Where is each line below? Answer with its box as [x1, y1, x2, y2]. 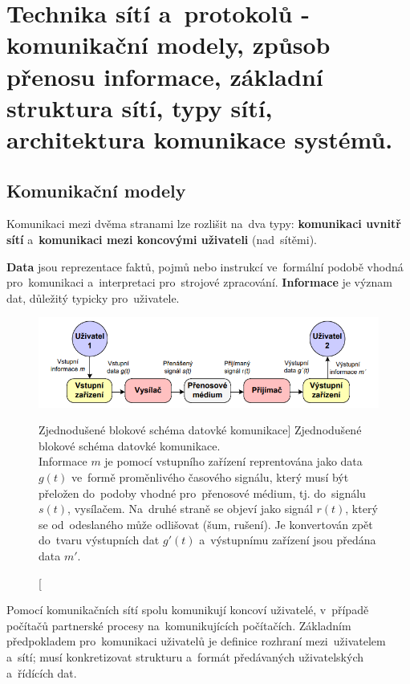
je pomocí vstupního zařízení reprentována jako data [104, 453, 363, 470]
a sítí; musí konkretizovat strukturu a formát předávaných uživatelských [6, 649, 364, 666]
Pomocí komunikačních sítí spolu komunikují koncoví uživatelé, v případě [6, 601, 369, 618]
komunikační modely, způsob [6, 28, 331, 61]
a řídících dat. [6, 664, 77, 681]
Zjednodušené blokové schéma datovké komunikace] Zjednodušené [39, 421, 362, 438]
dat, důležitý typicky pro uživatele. [6, 289, 180, 306]
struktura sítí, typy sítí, [6, 91, 273, 124]
